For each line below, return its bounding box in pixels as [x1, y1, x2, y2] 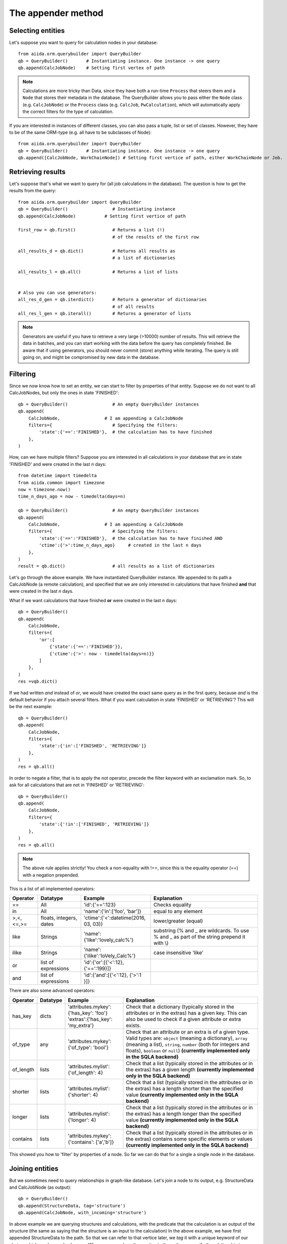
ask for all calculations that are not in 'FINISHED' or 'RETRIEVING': [9, 782, 145, 788]
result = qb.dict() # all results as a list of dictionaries [18, 563, 215, 569]
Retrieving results [9, 167, 66, 176]
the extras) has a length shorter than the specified [126, 1085, 243, 1092]
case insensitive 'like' [153, 949, 204, 956]
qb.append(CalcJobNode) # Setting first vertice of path [18, 213, 186, 219]
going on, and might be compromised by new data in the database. [22, 354, 160, 360]
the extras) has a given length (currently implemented [126, 1066, 254, 1073]
